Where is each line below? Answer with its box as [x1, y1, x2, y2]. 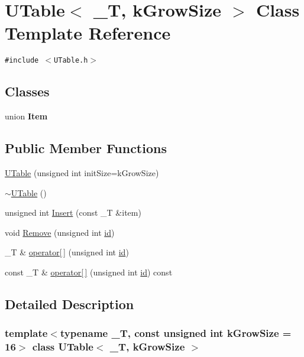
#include [5, 56, 39, 65]
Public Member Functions [5, 139, 167, 157]
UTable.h [54, 56, 88, 65]
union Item [5, 110, 48, 122]
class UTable [32, 339, 93, 354]
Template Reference [5, 21, 171, 45]
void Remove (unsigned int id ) [5, 226, 115, 238]
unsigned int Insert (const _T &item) [5, 206, 141, 219]
